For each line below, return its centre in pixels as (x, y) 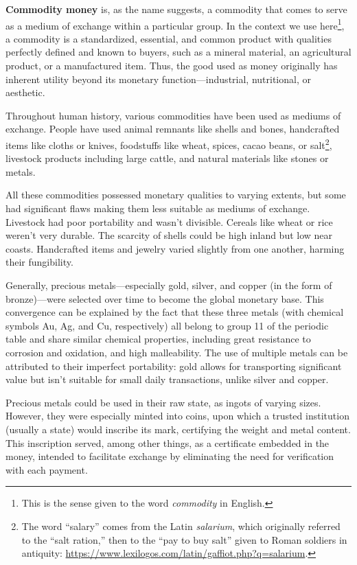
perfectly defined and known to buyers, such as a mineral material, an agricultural (178, 52)
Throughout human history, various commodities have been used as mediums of (173, 115)
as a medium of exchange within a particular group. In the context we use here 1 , (175, 24)
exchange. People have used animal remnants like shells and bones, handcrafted (173, 129)
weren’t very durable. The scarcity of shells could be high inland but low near (169, 235)
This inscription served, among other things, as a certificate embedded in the (168, 442)
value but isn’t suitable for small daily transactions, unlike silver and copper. (167, 379)
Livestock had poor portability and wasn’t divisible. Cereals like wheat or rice (169, 221)
